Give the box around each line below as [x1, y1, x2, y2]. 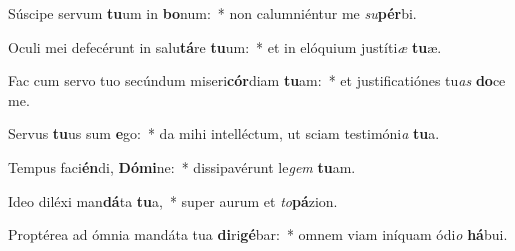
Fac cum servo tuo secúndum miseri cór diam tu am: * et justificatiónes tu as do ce [8, 70, 506, 91]
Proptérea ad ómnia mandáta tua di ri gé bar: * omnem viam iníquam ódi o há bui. [8, 224, 508, 245]
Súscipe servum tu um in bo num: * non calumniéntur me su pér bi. [8, 3, 417, 23]
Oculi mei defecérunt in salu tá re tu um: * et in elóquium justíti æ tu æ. [8, 36, 442, 57]
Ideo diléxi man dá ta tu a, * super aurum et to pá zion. [8, 190, 338, 211]
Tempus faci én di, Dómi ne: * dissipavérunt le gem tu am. [8, 156, 356, 177]
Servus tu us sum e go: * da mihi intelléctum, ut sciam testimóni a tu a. [8, 123, 440, 144]
